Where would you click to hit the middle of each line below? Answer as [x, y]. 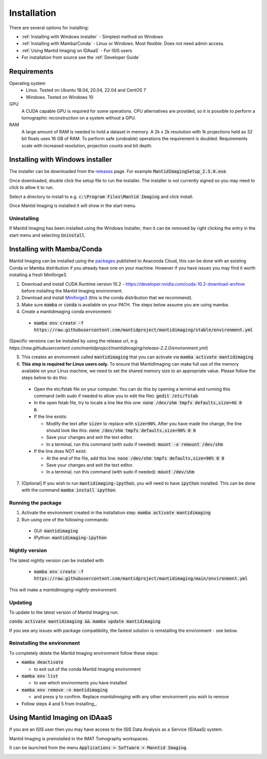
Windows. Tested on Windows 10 [60, 97]
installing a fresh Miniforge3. [38, 275]
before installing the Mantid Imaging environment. [72, 291]
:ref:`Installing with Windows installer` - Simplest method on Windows [92, 37]
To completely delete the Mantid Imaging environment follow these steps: [84, 653]
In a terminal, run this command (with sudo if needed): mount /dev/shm [120, 472]
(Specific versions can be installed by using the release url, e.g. [74, 341]
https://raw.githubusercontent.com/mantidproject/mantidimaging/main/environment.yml [141, 579]
